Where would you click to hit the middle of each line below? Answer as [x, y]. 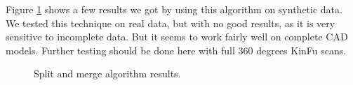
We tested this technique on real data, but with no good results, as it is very [171, 23]
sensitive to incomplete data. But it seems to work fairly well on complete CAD [177, 37]
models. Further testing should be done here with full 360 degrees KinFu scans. [176, 50]
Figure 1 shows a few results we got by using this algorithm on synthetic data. [174, 9]
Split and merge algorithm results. [107, 74]
